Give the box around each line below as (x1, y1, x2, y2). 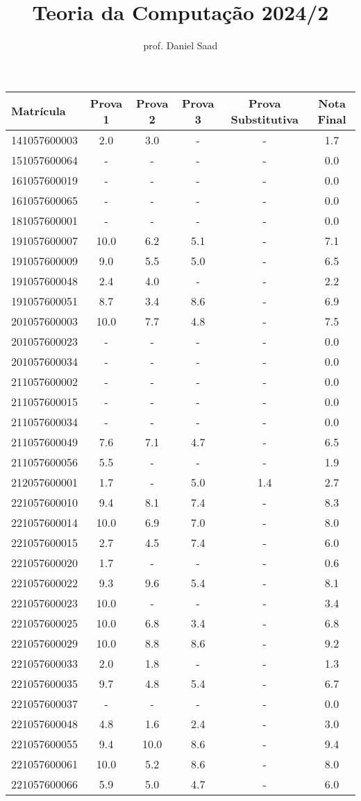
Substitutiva (230, 110, 299, 127)
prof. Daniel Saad (143, 38, 218, 53)
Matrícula (11, 103, 66, 119)
